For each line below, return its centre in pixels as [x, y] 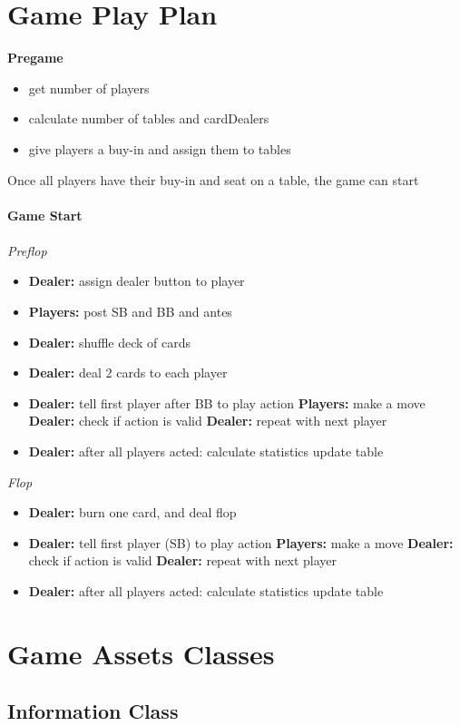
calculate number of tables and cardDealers [149, 118]
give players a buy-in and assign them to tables [160, 148]
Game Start [45, 215]
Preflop [27, 250]
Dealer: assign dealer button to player [137, 281]
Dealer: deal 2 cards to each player [128, 373]
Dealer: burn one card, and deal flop [132, 512]
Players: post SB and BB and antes [130, 312]
